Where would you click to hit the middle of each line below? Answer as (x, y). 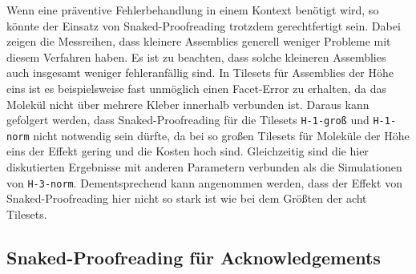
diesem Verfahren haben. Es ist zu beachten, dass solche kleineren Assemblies (196, 56)
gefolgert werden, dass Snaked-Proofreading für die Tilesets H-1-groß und (188, 120)
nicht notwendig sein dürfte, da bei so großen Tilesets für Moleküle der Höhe (221, 135)
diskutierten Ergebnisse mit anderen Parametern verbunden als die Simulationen (204, 167)
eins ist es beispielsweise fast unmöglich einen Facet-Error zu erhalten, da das (197, 88)
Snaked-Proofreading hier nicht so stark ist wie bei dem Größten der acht (187, 198)
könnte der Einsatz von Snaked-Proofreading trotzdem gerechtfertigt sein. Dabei (204, 25)
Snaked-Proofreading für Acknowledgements (194, 257)
